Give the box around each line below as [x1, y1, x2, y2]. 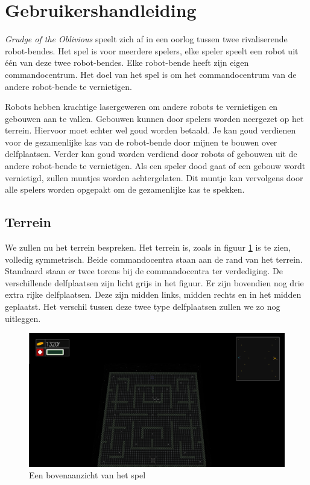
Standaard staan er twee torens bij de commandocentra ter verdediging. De [5, 265, 283, 277]
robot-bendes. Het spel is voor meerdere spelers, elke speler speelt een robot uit [5, 44, 299, 57]
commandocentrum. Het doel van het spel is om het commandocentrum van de [5, 68, 297, 80]
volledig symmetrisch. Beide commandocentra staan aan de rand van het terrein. [5, 252, 303, 265]
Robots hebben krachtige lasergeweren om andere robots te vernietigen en [5, 100, 278, 113]
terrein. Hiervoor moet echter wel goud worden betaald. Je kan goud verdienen [5, 124, 296, 137]
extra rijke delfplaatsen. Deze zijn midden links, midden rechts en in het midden [5, 288, 302, 301]
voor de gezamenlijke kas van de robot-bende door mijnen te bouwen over [5, 135, 277, 148]
